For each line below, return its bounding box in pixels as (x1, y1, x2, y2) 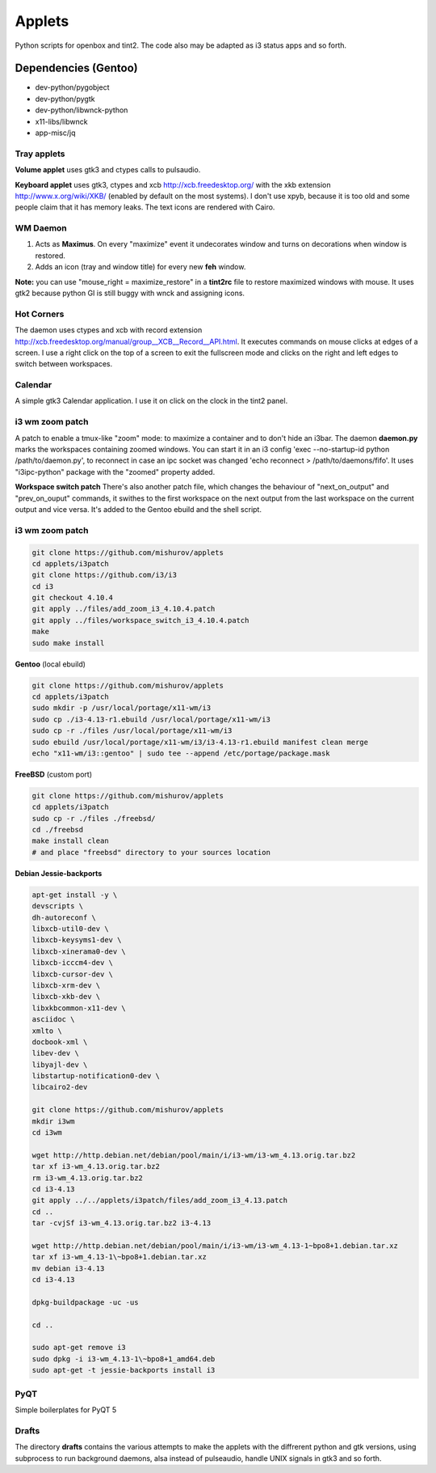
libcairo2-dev (31, 1082, 88, 1092)
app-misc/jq (35, 128, 76, 138)
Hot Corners (15, 308, 65, 320)
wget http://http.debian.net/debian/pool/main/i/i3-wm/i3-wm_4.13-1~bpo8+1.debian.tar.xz (31, 1241, 399, 1250)
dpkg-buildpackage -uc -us (31, 1297, 139, 1306)
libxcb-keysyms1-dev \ (31, 935, 122, 945)
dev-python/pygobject (35, 83, 110, 92)
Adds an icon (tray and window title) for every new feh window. (35, 262, 246, 272)
